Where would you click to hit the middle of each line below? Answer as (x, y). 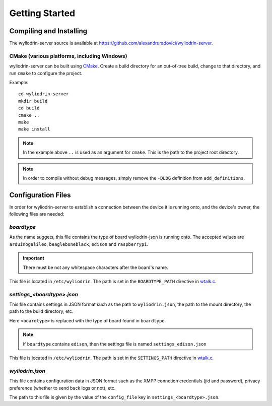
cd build (29, 108)
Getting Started (42, 13)
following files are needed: (37, 214)
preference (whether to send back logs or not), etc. (62, 388)
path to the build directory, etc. (41, 311)
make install (34, 129)
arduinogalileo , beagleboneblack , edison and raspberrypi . (79, 244)
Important (34, 258)
